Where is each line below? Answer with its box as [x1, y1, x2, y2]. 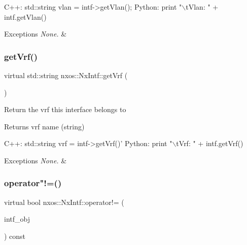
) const [4, 230, 26, 241]
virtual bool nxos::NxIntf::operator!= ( [4, 196, 124, 207]
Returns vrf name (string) [4, 121, 85, 131]
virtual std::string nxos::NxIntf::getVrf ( [4, 70, 128, 80]
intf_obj [4, 214, 30, 224]
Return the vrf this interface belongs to [4, 104, 126, 115]
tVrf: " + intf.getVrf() [176, 138, 243, 149]
